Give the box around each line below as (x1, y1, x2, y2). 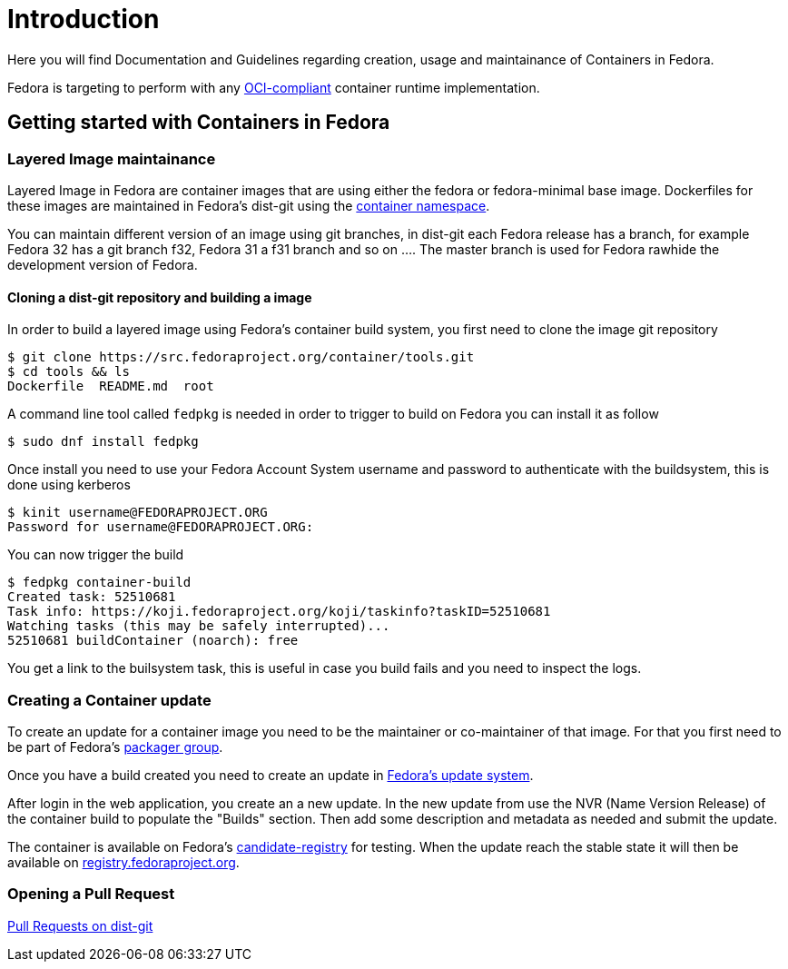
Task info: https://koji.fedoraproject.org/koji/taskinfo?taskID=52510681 (7, 604, 551, 619)
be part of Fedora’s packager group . (7, 738, 223, 755)
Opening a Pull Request (7, 885, 175, 904)
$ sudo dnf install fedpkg (7, 434, 199, 450)
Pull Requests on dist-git (7, 917, 153, 934)
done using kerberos (7, 477, 131, 493)
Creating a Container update (7, 690, 212, 709)
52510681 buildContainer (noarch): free (7, 633, 299, 648)
